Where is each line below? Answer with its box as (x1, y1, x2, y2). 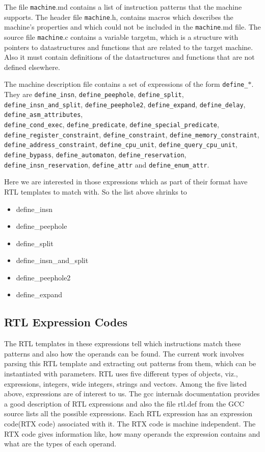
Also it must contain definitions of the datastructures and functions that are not (4, 52, 255, 62)
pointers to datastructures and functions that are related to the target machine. (4, 41, 253, 52)
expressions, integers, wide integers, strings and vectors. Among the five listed (4, 378, 247, 389)
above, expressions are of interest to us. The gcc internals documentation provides (4, 388, 260, 399)
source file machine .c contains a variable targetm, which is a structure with (4, 31, 238, 42)
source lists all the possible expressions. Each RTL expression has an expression (4, 408, 253, 419)
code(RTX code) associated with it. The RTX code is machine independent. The (4, 418, 256, 429)
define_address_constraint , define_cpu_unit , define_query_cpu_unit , (4, 139, 237, 150)
